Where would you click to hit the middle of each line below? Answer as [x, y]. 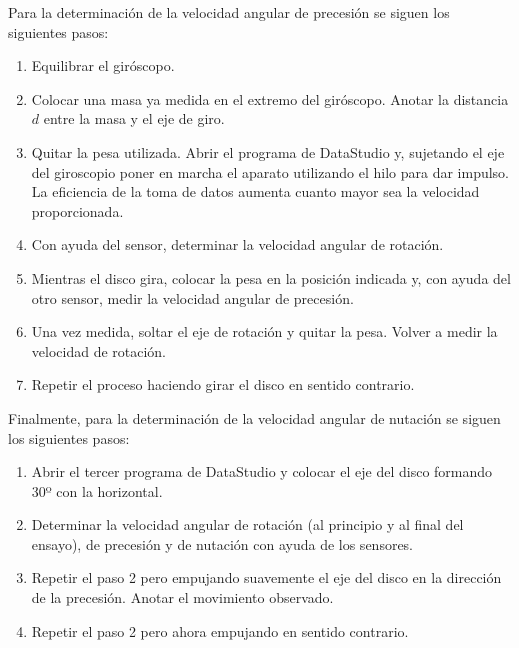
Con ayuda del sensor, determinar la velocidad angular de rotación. [237, 244]
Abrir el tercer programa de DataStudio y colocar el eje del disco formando [262, 471]
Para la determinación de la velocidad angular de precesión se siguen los [229, 12]
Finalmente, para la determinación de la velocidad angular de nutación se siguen [254, 417]
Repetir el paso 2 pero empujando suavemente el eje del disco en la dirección [266, 577]
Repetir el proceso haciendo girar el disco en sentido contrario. [223, 384]
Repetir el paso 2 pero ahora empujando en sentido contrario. [220, 630]
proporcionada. [77, 210]
